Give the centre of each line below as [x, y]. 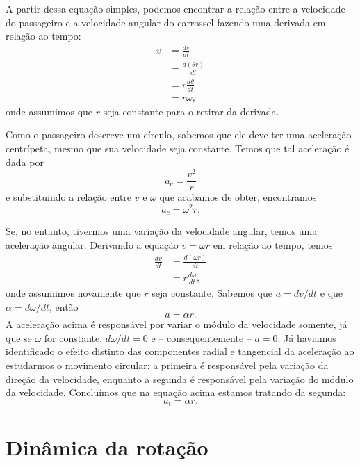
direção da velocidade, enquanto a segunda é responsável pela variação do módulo [180, 378]
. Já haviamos [307, 337]
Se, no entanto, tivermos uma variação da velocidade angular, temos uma [162, 231]
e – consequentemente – [201, 337]
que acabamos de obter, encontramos [238, 197]
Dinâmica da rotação [107, 447]
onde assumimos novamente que [73, 293]
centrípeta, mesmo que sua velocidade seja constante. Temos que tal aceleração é [178, 148]
